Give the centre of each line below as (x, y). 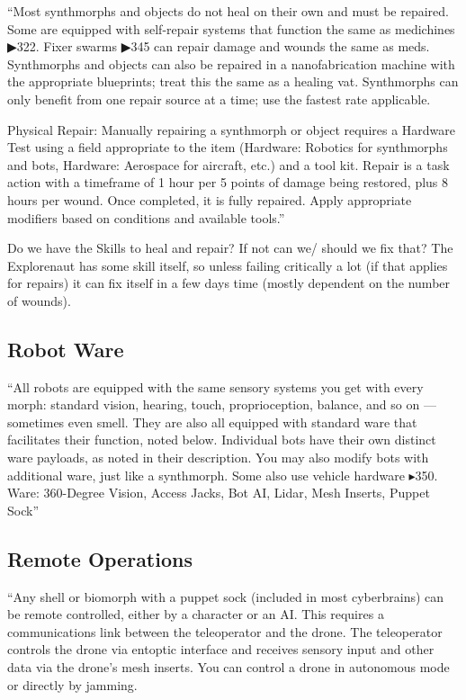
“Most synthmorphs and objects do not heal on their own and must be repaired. (228, 11)
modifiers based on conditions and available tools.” (146, 217)
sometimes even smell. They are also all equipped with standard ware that (212, 422)
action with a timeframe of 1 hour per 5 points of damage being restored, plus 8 (228, 182)
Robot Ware (66, 349)
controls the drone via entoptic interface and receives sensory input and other (221, 649)
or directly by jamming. (72, 684)
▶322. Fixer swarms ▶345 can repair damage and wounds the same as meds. (219, 46)
